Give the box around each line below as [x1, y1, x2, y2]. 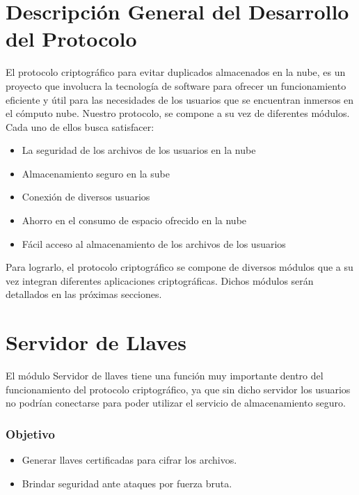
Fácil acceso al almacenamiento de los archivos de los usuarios [22, 236, 286, 251]
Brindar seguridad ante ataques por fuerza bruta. [22, 476, 232, 490]
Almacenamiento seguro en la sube [22, 166, 170, 180]
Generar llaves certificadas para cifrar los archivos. [22, 453, 237, 467]
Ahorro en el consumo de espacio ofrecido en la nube [22, 213, 247, 228]
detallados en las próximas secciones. [6, 287, 162, 301]
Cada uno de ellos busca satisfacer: [6, 119, 154, 134]
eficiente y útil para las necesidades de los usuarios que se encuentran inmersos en [6, 92, 354, 107]
